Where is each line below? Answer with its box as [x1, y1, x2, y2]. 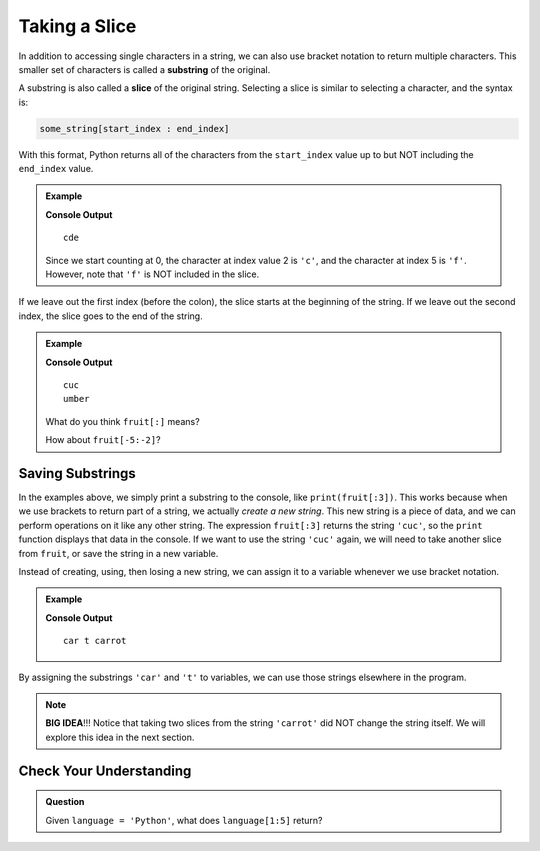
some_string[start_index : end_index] [39, 123, 230, 134]
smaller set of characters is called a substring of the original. [18, 63, 271, 75]
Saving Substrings [18, 465, 137, 482]
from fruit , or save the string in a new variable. [18, 547, 219, 559]
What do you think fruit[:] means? [45, 415, 200, 427]
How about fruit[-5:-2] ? [45, 434, 161, 446]
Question [45, 796, 85, 808]
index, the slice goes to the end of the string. [18, 310, 204, 322]
